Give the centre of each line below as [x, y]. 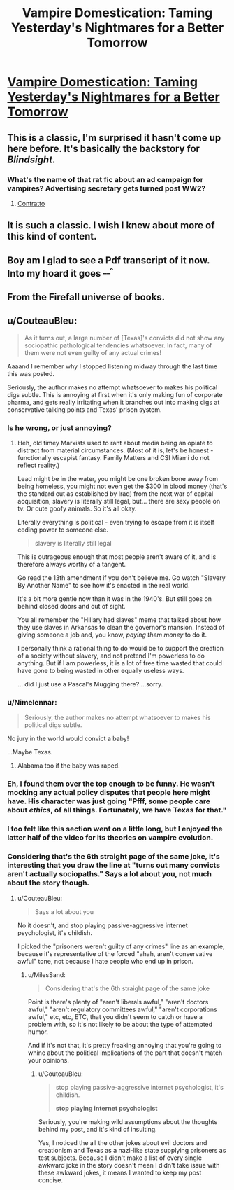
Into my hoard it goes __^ [60, 272]
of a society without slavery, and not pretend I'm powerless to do [111, 656]
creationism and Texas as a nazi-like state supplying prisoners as [132, 1150]
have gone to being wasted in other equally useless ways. [101, 671]
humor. [38, 1032]
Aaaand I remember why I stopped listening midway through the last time [112, 366]
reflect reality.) [38, 465]
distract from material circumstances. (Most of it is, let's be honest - [115, 450]
